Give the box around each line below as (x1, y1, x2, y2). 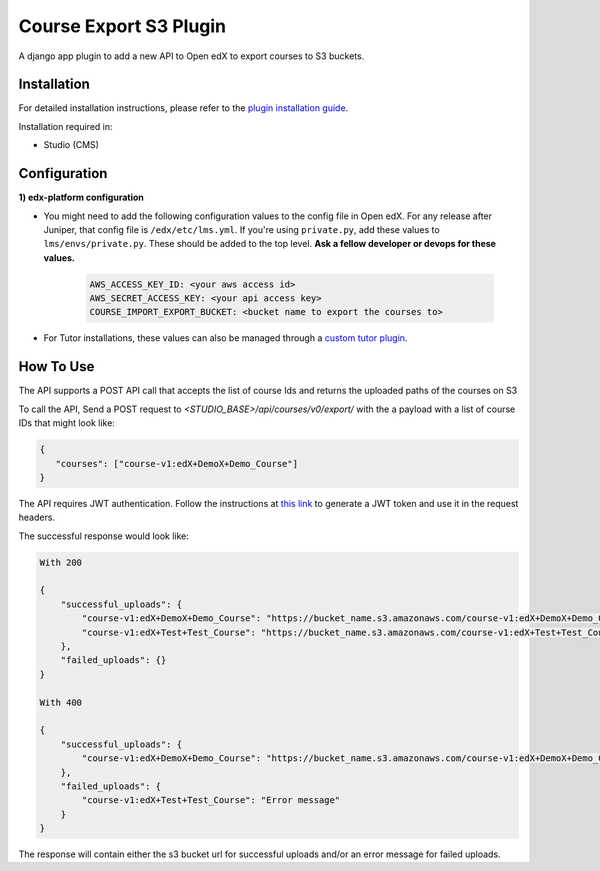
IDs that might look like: (18, 417, 115, 429)
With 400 (39, 696, 83, 708)
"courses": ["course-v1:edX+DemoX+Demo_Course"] (55, 458, 299, 469)
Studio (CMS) (43, 139, 100, 151)
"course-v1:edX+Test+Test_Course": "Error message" (81, 795, 341, 806)
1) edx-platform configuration (18, 191, 145, 204)
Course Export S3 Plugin (18, 15, 227, 37)
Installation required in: (18, 120, 113, 132)
